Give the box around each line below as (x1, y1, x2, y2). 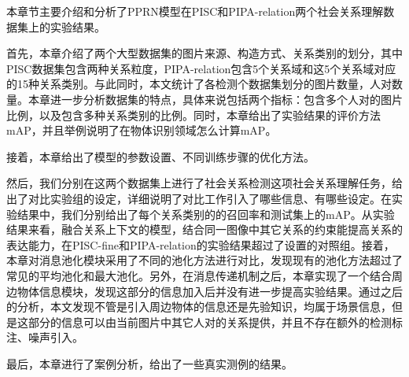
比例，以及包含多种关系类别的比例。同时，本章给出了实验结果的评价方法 (6, 106, 381, 123)
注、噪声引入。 (6, 329, 83, 346)
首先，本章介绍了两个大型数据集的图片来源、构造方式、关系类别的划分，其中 (6, 45, 403, 61)
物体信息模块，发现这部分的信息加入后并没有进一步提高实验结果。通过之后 (17, 283, 403, 299)
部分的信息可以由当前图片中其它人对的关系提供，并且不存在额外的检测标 (28, 313, 403, 330)
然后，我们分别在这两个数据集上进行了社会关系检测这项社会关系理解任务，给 (6, 175, 403, 191)
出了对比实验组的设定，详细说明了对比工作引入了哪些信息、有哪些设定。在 (6, 190, 392, 206)
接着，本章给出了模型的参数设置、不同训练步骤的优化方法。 (6, 148, 315, 164)
